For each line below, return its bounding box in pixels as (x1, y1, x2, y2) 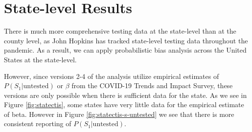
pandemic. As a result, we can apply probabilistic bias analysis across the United (4, 45, 247, 55)
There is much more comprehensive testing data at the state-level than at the (4, 26, 236, 36)
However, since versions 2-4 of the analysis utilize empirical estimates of (4, 71, 219, 81)
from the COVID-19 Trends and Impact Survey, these (71, 80, 233, 91)
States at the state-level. (4, 54, 77, 64)
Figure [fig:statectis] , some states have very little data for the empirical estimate (4, 99, 244, 110)
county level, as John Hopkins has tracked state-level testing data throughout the (4, 35, 248, 45)
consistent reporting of (4, 118, 71, 129)
